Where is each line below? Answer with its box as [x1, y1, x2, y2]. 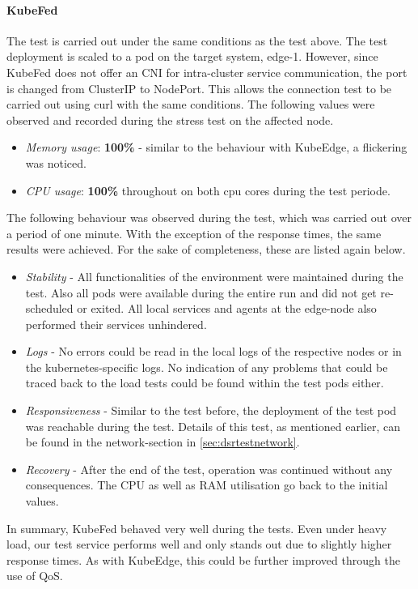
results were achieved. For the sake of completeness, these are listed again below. [6, 241, 406, 258]
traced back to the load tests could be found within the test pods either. [25, 374, 384, 391]
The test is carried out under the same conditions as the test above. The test [6, 32, 388, 49]
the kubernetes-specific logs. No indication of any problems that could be [25, 358, 388, 375]
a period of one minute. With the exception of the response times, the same [6, 224, 382, 241]
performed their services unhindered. [25, 315, 207, 332]
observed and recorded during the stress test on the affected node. [6, 111, 334, 128]
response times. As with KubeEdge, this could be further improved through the [6, 551, 400, 568]
